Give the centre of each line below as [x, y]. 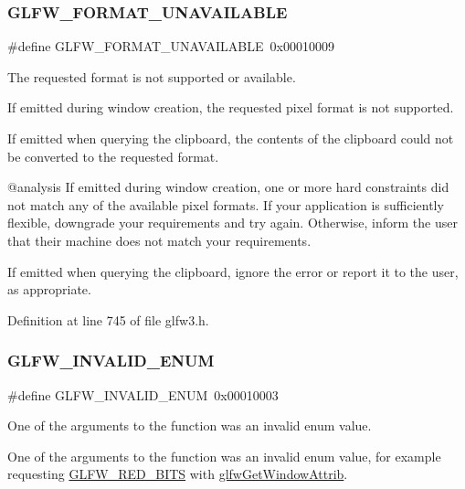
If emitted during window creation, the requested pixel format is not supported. [231, 107]
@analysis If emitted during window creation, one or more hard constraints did [228, 187]
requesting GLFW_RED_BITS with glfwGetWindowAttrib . [178, 474]
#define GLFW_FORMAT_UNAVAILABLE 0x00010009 [171, 46]
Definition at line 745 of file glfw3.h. [108, 319]
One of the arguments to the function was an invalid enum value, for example [224, 456]
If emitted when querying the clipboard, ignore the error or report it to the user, [233, 271]
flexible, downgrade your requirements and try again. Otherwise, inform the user [232, 223]
